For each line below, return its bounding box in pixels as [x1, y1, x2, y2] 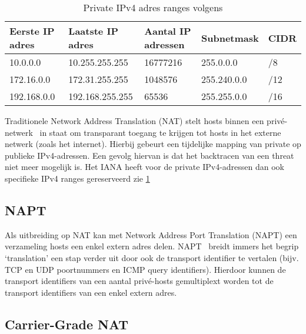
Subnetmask [201, 31, 259, 45]
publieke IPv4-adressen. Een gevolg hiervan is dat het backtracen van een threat [5, 149, 294, 161]
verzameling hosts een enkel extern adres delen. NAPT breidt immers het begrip [5, 240, 299, 252]
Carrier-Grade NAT [5, 315, 128, 333]
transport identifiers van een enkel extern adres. [5, 286, 177, 298]
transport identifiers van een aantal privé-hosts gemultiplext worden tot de [5, 275, 274, 287]
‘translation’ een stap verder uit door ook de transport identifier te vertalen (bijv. [5, 251, 299, 263]
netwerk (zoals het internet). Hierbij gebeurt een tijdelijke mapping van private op [5, 138, 301, 150]
